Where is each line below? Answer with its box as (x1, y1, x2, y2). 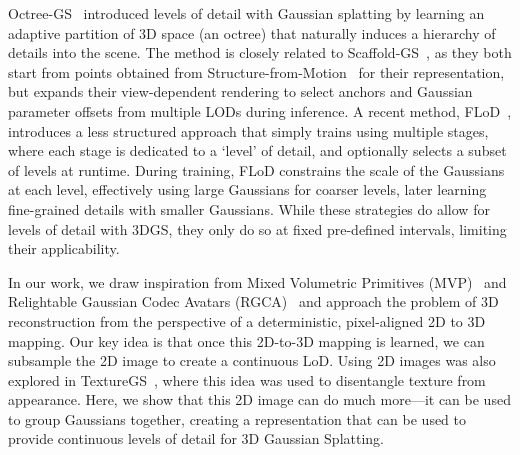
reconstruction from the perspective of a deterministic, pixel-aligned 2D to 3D (8, 310, 486, 331)
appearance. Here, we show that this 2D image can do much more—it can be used (8, 389, 511, 410)
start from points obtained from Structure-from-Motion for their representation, (8, 61, 505, 82)
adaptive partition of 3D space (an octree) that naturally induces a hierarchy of (8, 22, 496, 43)
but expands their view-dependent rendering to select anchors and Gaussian (8, 81, 473, 102)
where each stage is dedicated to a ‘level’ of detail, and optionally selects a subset (8, 140, 507, 161)
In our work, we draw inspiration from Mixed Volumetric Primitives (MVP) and (8, 271, 507, 292)
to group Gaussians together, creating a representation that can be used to (8, 408, 467, 429)
